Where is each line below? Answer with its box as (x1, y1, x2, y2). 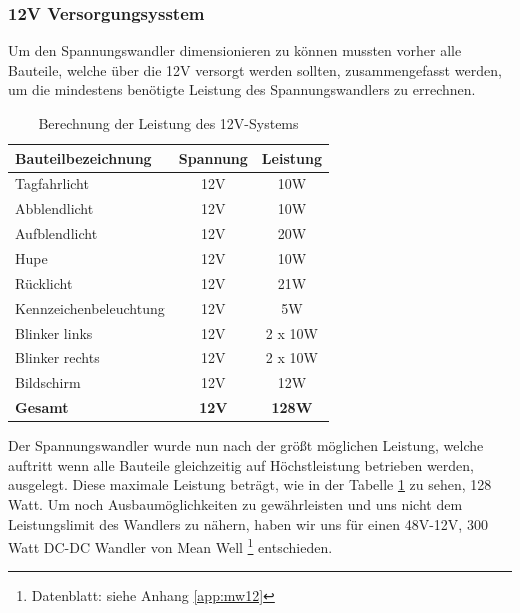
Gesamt (15, 397, 69, 418)
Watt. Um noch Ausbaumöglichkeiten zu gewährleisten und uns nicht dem (8, 493, 463, 514)
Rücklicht (15, 272, 73, 293)
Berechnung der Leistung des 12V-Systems (38, 113, 299, 133)
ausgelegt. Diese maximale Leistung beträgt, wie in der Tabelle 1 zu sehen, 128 (8, 474, 492, 495)
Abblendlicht (15, 198, 94, 219)
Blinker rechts (15, 347, 100, 368)
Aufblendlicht (15, 223, 98, 244)
